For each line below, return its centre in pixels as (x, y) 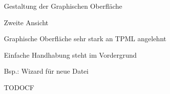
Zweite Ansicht (26, 22)
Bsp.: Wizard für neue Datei (46, 71)
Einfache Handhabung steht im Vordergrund (70, 55)
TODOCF (19, 87)
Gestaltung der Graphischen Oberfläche (63, 6)
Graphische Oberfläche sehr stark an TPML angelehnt (85, 39)
